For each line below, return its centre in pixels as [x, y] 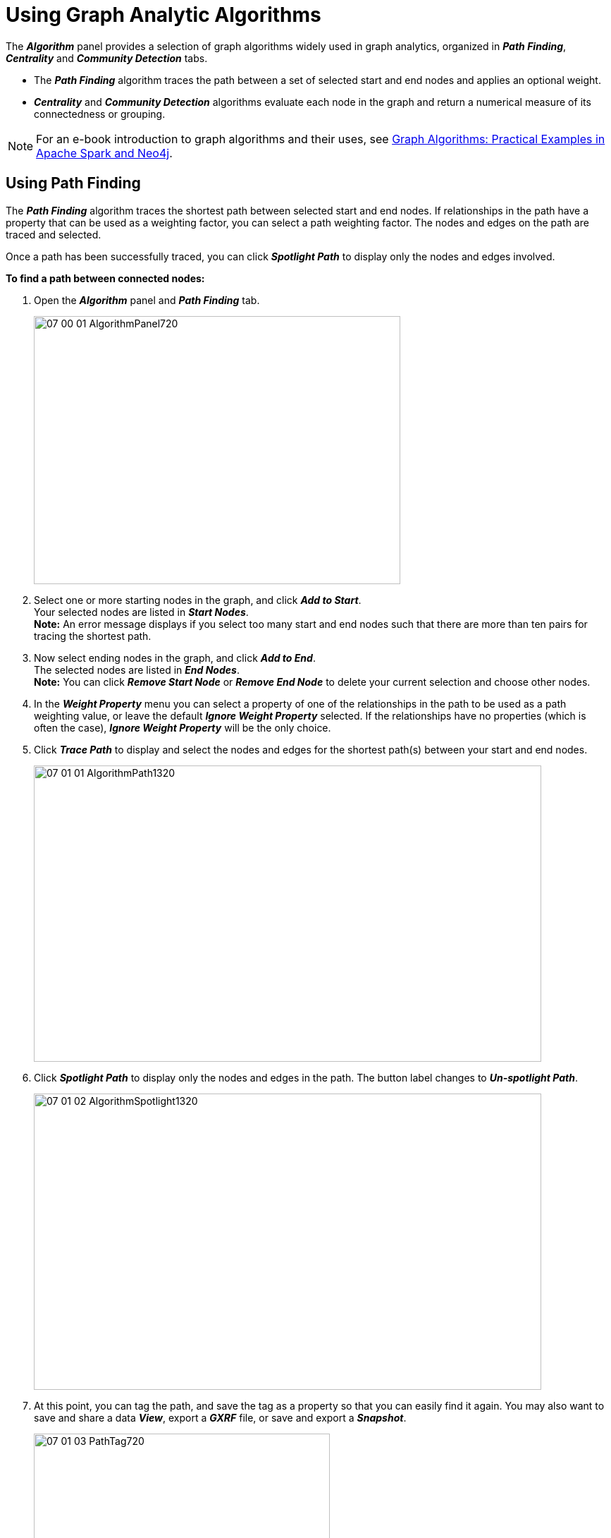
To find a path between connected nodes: [105, 278]
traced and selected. [54, 234]
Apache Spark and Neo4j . [104, 153]
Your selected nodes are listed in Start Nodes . [141, 612]
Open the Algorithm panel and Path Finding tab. [147, 300]
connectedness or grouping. [100, 114]
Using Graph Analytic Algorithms [163, 15]
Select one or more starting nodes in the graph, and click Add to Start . [198, 600]
